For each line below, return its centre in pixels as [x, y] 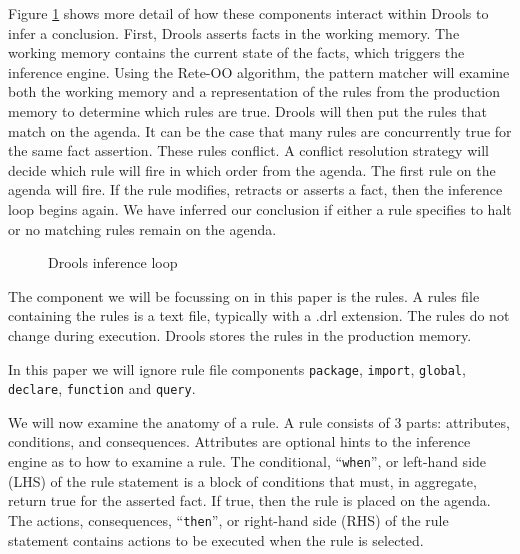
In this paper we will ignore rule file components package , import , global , [237, 368]
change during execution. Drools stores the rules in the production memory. [240, 334]
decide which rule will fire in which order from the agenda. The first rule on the [252, 169]
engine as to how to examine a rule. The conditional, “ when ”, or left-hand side [247, 461]
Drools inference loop [113, 262]
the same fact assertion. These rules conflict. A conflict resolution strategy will [248, 150]
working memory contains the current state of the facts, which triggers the [236, 52]
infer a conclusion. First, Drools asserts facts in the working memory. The [234, 32]
